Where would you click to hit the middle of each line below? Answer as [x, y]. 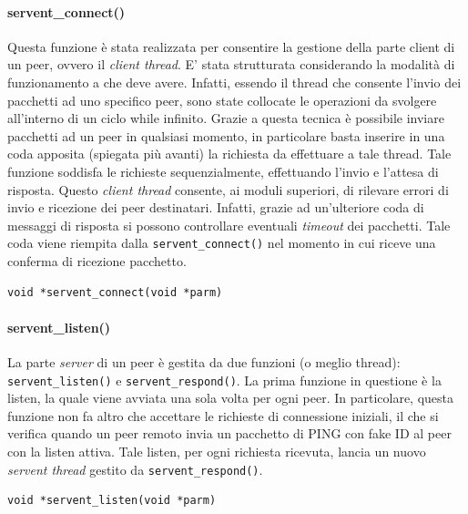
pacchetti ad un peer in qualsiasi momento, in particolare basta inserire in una [226, 135]
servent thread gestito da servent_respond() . [135, 469]
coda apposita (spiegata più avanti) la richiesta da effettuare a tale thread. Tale [229, 154]
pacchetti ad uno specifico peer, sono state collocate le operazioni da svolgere [222, 100]
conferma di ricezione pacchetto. [97, 260]
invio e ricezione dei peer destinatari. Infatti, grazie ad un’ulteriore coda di [216, 207]
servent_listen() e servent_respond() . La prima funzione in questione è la [224, 380]
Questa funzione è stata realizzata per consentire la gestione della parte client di [231, 46]
